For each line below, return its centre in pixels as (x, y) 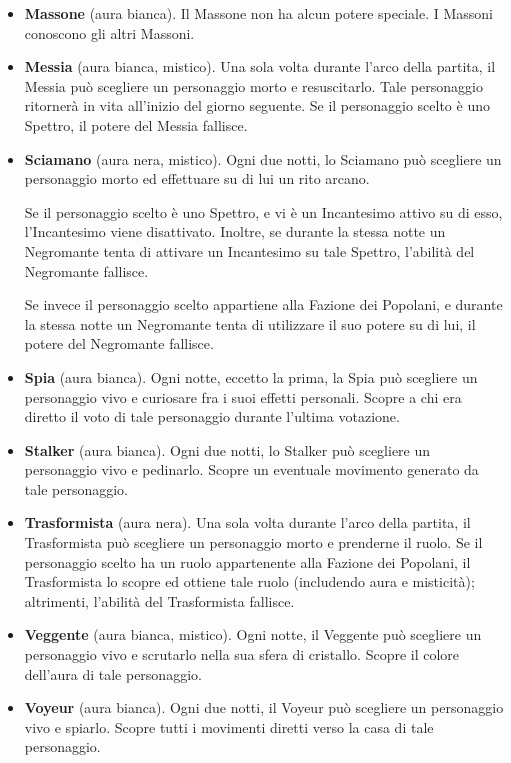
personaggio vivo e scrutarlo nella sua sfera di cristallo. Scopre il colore (242, 654)
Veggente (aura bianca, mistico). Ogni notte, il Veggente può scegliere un (253, 634)
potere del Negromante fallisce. (119, 343)
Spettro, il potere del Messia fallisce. (136, 124)
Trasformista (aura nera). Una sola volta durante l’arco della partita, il (247, 522)
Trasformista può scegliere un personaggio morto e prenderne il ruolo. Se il (253, 542)
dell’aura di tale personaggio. (113, 673)
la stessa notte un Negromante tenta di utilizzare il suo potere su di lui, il (250, 323)
